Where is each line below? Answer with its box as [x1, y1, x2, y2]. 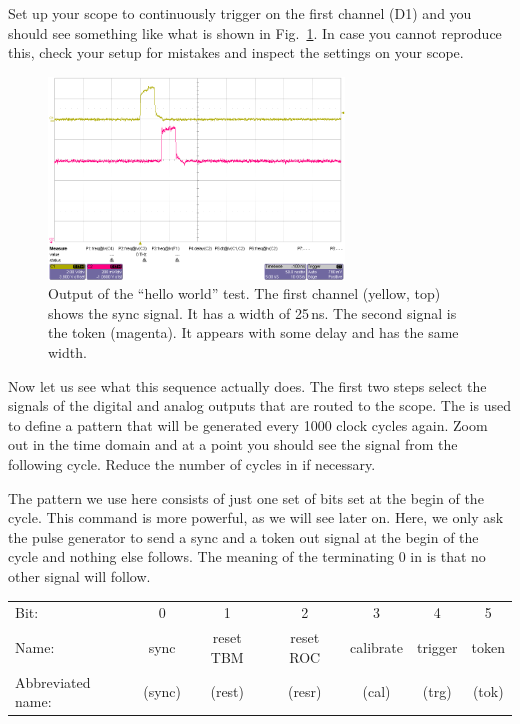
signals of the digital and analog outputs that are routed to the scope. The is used [8, 395, 511, 416]
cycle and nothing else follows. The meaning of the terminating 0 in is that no [8, 546, 486, 567]
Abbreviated [15, 671, 91, 692]
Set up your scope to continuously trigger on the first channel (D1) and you [8, 3, 472, 23]
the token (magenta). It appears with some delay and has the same [48, 322, 459, 343]
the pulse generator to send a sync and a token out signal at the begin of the [8, 526, 479, 547]
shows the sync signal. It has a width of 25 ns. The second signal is [48, 302, 457, 323]
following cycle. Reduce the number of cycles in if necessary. [8, 454, 376, 475]
